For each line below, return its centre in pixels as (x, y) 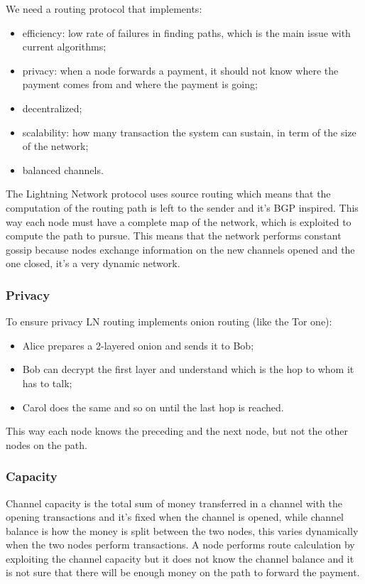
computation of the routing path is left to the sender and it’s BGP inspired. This (182, 207)
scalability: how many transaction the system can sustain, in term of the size (189, 132)
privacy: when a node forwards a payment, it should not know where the (180, 70)
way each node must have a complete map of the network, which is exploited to (179, 221)
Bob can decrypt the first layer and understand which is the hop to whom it (188, 369)
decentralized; (52, 108)
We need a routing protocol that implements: (104, 9)
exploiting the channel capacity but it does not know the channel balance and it (180, 558)
